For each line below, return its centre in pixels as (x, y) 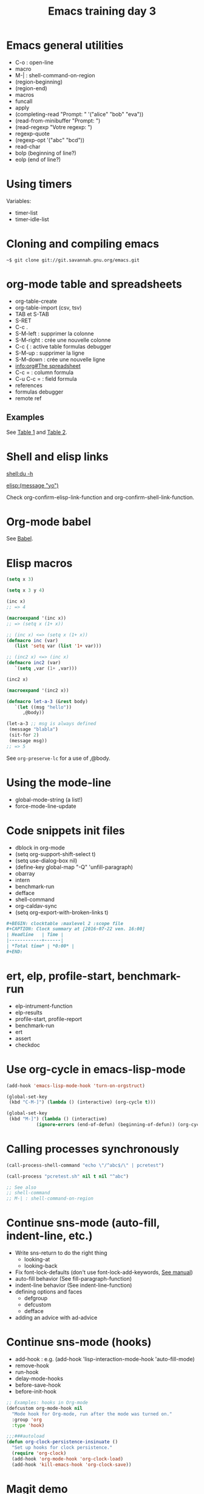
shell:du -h (20, 473)
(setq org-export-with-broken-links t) (62, 912)
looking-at (37, 1259)
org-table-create (36, 301)
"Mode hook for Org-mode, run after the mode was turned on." (92, 1414)
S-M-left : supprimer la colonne (54, 333)
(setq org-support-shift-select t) (55, 854)
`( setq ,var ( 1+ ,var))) (46, 668)
